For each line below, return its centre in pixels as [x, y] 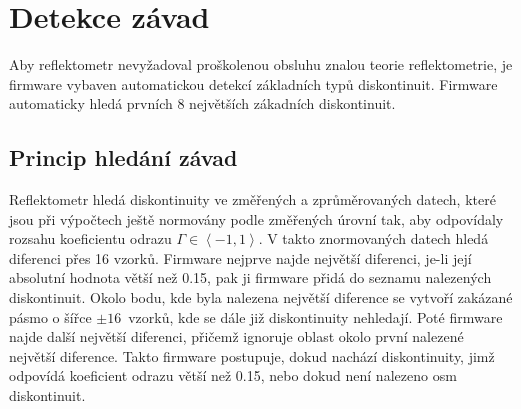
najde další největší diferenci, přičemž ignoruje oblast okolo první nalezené [236, 336]
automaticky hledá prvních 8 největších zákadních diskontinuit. [202, 103]
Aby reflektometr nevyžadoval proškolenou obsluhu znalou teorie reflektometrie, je [261, 64]
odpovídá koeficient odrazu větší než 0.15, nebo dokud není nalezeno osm [233, 375]
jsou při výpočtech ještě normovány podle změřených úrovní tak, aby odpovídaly [256, 218]
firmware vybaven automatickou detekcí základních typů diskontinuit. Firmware [253, 83]
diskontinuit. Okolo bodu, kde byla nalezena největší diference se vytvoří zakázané [261, 297]
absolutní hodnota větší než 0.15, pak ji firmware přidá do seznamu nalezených [250, 277]
